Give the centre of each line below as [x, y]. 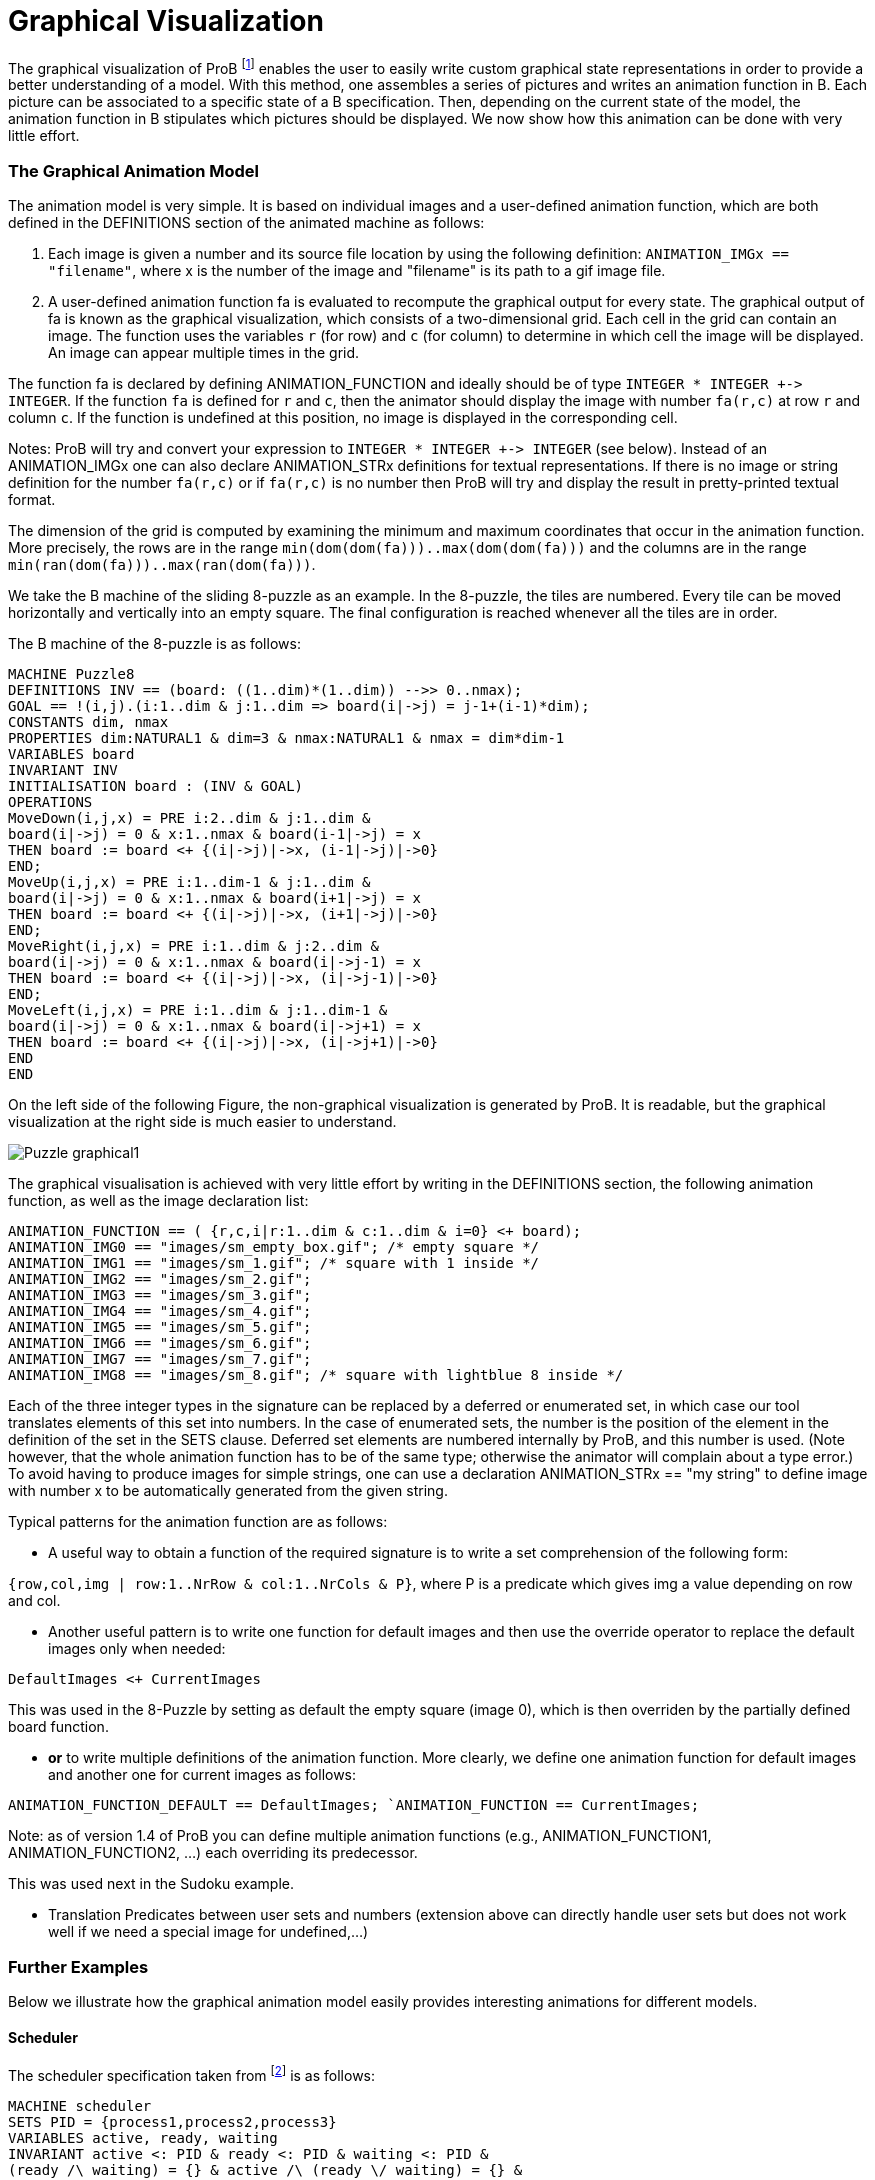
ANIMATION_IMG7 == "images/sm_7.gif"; [160, 1359]
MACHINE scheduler [80, 2105]
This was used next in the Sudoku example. [151, 1884]
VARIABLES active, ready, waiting [143, 2137]
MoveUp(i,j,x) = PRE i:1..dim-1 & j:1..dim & [189, 882]
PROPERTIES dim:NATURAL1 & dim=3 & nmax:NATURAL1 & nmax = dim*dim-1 [286, 738]
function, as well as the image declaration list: [158, 1201]
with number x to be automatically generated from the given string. [228, 1491]
